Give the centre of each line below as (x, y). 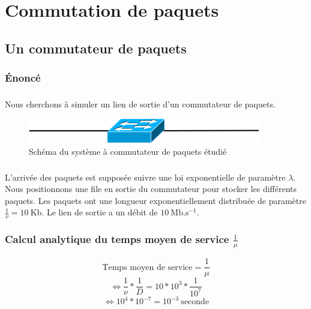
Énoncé (23, 78)
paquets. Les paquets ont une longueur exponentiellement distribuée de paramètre (155, 200)
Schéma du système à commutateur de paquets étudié (128, 151)
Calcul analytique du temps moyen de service (117, 239)
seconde (195, 302)
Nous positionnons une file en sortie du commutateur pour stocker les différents (151, 189)
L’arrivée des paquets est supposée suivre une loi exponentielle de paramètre (145, 177)
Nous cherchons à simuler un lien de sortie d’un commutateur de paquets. (140, 104)
